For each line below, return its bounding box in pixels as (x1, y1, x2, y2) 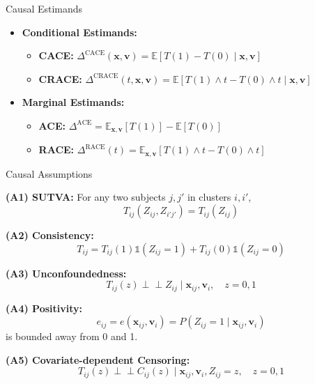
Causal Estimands (6, 1, 83, 15)
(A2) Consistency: (6, 228, 94, 243)
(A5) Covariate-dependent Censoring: (6, 352, 190, 367)
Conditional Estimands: (22, 24, 137, 39)
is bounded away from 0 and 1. (6, 329, 138, 344)
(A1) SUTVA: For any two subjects (6, 190, 166, 204)
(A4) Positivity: (6, 300, 82, 315)
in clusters (187, 190, 231, 204)
